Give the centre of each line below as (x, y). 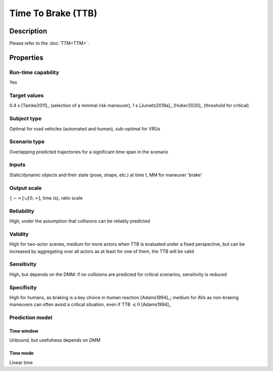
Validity (19, 234)
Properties (26, 57)
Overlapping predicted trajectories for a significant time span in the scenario (89, 152)
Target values (27, 95)
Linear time (21, 362)
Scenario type (27, 142)
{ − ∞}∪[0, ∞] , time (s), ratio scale (46, 198)
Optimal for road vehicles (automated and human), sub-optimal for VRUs (85, 128)
